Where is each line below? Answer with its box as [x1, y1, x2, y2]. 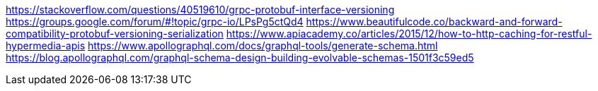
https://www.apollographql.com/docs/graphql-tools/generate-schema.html [88, 40, 438, 51]
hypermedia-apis [6, 40, 86, 51]
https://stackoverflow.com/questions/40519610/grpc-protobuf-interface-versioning [6, 4, 395, 16]
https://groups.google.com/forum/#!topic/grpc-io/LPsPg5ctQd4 [6, 16, 304, 28]
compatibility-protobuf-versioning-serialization [6, 28, 224, 40]
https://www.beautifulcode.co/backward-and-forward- [306, 16, 563, 28]
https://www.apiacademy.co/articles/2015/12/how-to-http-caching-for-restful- [226, 28, 592, 40]
